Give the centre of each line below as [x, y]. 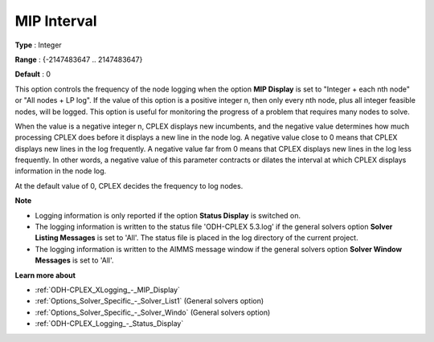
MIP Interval [56, 21]
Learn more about [45, 275]
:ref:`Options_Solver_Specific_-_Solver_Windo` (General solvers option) [153, 312]
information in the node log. [61, 171]
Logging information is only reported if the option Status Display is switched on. [168, 215]
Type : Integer [38, 45]
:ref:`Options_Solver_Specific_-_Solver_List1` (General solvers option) [149, 301]
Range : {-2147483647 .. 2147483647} [79, 59]
